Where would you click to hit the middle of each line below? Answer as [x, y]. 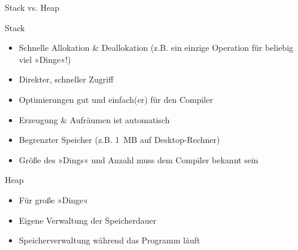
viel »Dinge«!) [45, 59]
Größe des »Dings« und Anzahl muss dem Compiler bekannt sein [139, 159]
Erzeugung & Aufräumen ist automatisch [94, 119]
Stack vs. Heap [32, 7]
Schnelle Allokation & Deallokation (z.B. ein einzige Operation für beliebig [156, 48]
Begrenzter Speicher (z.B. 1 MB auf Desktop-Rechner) [119, 140]
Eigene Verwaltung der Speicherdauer [88, 220]
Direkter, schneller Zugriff [66, 79]
